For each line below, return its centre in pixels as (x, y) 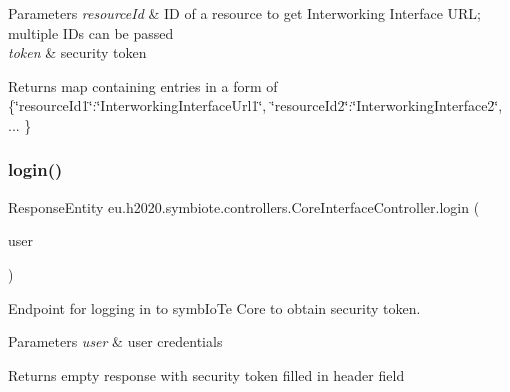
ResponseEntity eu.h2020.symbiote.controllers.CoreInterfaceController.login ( (244, 206)
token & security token (77, 52)
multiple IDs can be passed (91, 32)
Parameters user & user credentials (115, 341)
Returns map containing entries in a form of (143, 85)
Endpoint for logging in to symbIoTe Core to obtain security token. (214, 307)
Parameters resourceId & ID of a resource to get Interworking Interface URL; (245, 13)
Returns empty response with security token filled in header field (206, 374)
